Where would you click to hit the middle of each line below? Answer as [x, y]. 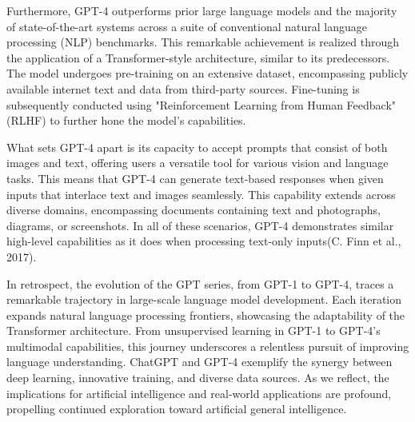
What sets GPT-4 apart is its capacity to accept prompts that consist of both [197, 147]
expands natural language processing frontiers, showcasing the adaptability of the [206, 315]
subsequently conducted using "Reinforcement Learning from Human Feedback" [202, 104]
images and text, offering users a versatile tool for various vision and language [198, 163]
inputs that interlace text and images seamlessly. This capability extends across [201, 194]
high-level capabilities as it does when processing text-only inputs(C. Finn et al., [204, 241]
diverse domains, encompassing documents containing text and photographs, [194, 210]
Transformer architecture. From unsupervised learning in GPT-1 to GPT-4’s [194, 330]
